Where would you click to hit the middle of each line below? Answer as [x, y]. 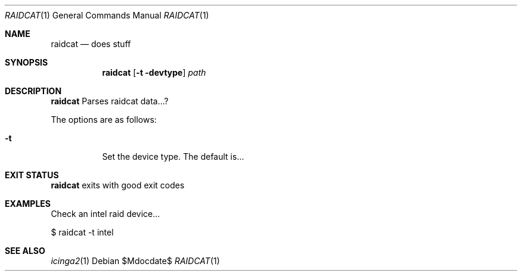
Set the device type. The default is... [173, 156]
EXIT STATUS [32, 175]
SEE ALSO [25, 251]
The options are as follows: [104, 120]
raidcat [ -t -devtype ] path [154, 72]
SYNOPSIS [27, 62]
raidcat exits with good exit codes [118, 185]
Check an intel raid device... [105, 214]
